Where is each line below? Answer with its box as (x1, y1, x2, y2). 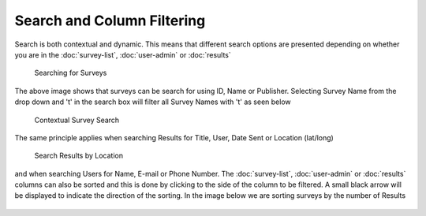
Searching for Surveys (34, 68, 107, 78)
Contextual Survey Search (34, 115, 120, 125)
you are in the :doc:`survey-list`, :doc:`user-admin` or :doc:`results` (14, 50, 232, 59)
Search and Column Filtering (14, 12, 206, 29)
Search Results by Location (34, 151, 124, 161)
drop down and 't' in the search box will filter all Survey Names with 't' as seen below (14, 97, 291, 106)
